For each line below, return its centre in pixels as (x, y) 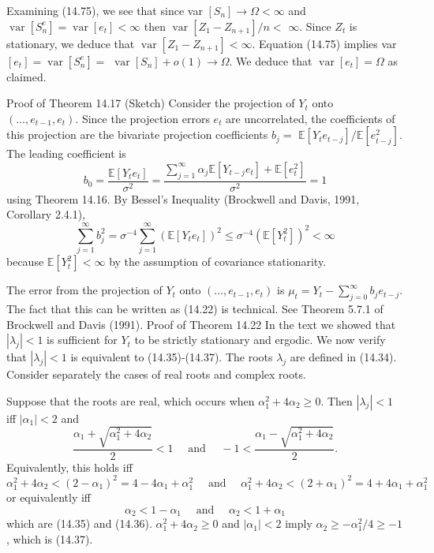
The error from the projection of (84, 290)
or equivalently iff (49, 497)
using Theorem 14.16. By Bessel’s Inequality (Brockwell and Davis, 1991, (183, 198)
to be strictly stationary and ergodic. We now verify (260, 340)
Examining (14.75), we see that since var (105, 10)
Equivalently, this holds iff (69, 467)
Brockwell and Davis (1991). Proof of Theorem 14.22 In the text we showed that (201, 324)
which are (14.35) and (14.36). (79, 523)
